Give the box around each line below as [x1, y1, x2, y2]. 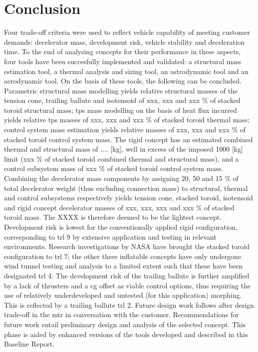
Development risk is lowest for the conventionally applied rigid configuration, [4, 222, 238, 232]
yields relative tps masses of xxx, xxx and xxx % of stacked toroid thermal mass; [4, 114, 250, 125]
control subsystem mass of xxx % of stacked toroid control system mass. [4, 163, 223, 174]
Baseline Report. [4, 339, 55, 349]
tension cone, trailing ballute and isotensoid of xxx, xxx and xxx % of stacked [4, 95, 241, 105]
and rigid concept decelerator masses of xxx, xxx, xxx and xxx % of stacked [4, 202, 235, 212]
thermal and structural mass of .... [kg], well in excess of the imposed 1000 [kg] [4, 144, 243, 154]
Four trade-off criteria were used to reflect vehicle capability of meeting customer [4, 27, 250, 37]
